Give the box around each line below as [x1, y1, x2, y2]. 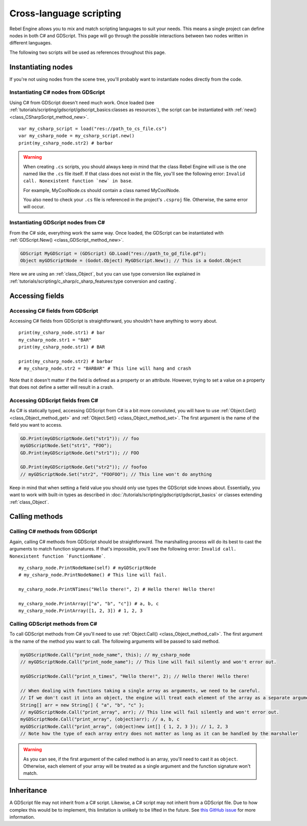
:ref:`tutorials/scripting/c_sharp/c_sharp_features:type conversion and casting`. [9, 278, 177, 284]
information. [9, 814, 35, 820]
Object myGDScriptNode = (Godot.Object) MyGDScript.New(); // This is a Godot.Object [20, 258, 242, 264]
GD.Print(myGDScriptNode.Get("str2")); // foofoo [20, 464, 147, 470]
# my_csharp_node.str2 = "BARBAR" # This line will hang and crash [18, 366, 191, 371]
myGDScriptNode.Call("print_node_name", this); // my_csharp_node [20, 652, 190, 658]
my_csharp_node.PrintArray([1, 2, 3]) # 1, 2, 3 [18, 608, 143, 614]
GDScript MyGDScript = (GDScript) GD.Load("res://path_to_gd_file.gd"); [20, 250, 207, 256]
